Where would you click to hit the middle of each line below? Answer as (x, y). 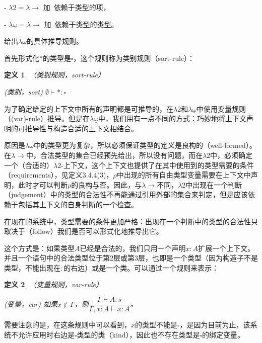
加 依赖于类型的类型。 (81, 24)
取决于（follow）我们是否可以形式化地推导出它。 (84, 231)
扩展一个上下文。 (226, 248)
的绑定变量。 (223, 334)
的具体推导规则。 (55, 41)
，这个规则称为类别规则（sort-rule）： (134, 58)
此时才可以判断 (43, 184)
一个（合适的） (29, 165)
